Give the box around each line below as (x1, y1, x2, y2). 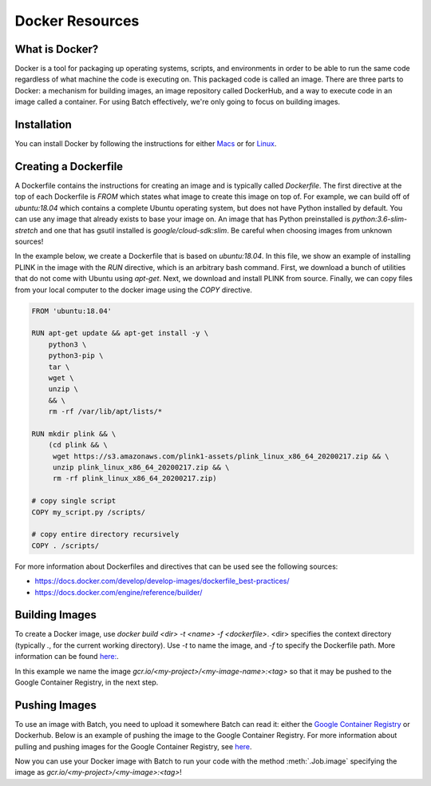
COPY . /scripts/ (31, 541, 100, 550)
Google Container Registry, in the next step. (14, 677, 159, 687)
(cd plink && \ (48, 440, 108, 450)
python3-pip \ (48, 351, 104, 360)
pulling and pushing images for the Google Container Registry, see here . (14, 741, 252, 751)
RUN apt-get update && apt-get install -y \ (31, 328, 209, 338)
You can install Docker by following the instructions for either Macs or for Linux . (14, 139, 277, 149)
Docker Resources (14, 12, 140, 30)
